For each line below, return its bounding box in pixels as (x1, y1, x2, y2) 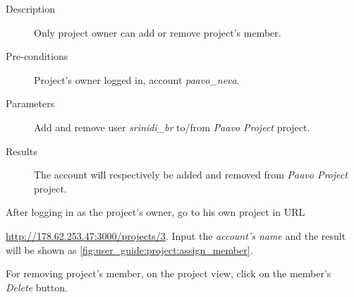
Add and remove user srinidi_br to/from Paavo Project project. (34, 119, 310, 134)
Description (6, 1, 55, 16)
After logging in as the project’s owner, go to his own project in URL (6, 205, 305, 219)
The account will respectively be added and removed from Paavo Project (34, 167, 348, 182)
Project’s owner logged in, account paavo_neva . (34, 72, 240, 87)
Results (6, 143, 37, 158)
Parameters (6, 96, 55, 111)
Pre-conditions (6, 49, 68, 63)
